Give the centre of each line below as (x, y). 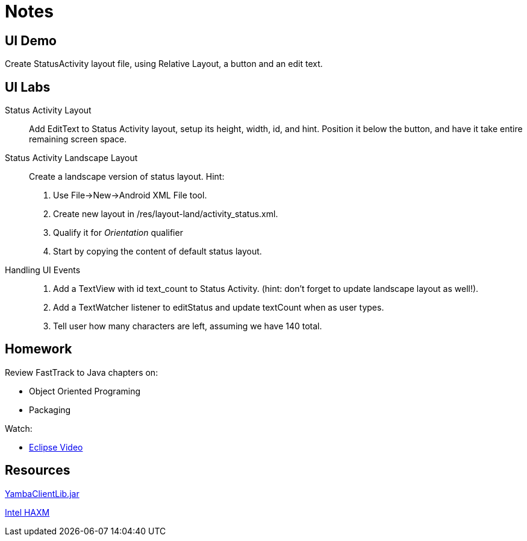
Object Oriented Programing (85, 391)
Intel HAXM (27, 512)
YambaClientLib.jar (42, 493)
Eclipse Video (56, 447)
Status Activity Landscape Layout (71, 158)
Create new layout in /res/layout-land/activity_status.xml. (166, 214)
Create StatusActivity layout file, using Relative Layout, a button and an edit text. (164, 64)
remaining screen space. (78, 139)
